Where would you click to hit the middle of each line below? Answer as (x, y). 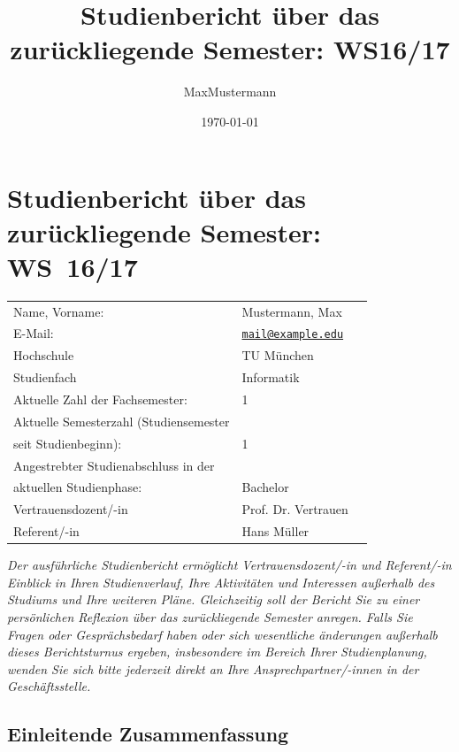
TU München (278, 355)
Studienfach (45, 377)
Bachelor (265, 487)
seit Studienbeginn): (68, 443)
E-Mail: (34, 333)
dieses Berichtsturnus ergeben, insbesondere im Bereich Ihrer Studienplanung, (217, 652)
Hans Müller (275, 531)
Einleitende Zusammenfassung (148, 734)
